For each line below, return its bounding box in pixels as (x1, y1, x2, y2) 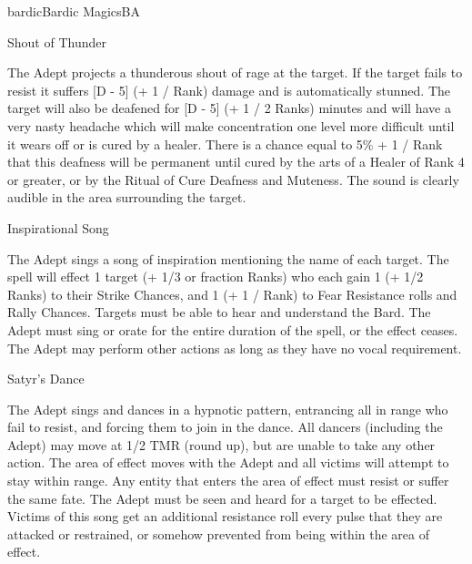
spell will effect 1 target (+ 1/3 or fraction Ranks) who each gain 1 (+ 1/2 (7, 267, 424, 286)
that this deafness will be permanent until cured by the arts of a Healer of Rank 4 (7, 152, 465, 171)
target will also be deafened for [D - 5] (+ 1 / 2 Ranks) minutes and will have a (7, 98, 451, 118)
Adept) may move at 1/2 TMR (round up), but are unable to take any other (7, 435, 436, 454)
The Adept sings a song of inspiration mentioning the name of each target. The (7, 249, 449, 268)
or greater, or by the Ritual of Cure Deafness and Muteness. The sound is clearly (7, 169, 459, 189)
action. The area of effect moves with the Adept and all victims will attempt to (7, 453, 449, 472)
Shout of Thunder (7, 32, 106, 51)
